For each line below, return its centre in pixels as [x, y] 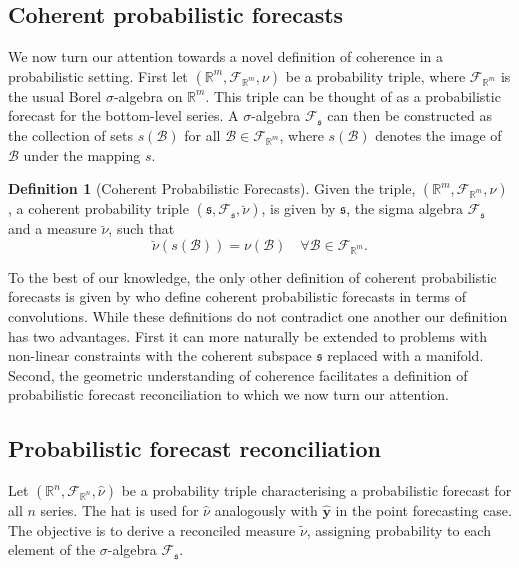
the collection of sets [70, 134]
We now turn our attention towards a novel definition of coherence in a [226, 56]
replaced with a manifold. [405, 355]
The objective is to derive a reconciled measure [152, 529]
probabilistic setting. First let [98, 75]
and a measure [52, 228]
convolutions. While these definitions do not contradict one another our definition [258, 315]
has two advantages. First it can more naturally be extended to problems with [247, 335]
